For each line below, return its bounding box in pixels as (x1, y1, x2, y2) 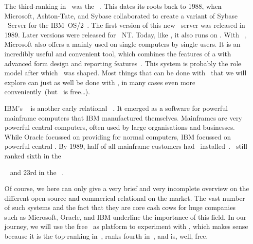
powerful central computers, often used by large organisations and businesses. (4, 122, 235, 132)
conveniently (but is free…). (4, 87, 90, 97)
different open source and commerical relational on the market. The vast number (4, 192, 245, 203)
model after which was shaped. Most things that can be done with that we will (4, 68, 247, 78)
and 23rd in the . (10, 167, 64, 177)
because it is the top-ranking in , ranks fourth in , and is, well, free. (4, 231, 208, 241)
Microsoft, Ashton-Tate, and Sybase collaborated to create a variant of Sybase (4, 10, 238, 20)
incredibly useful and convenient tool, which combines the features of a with (4, 48, 231, 58)
